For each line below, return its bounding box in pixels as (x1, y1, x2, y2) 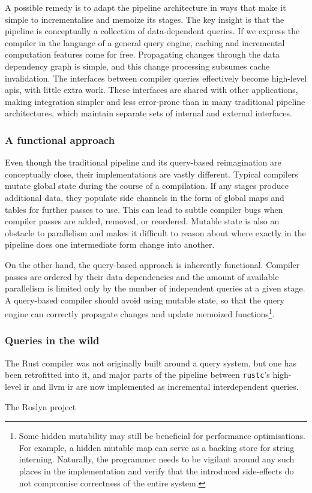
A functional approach (5, 132, 115, 147)
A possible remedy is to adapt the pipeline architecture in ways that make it (5, 1, 286, 13)
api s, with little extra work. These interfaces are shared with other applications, (5, 83, 298, 96)
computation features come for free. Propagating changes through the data (5, 48, 280, 61)
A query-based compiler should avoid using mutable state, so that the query (5, 293, 285, 306)
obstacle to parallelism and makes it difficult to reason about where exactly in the (5, 226, 306, 239)
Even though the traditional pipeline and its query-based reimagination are (5, 156, 281, 169)
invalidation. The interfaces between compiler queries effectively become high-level (5, 71, 307, 84)
